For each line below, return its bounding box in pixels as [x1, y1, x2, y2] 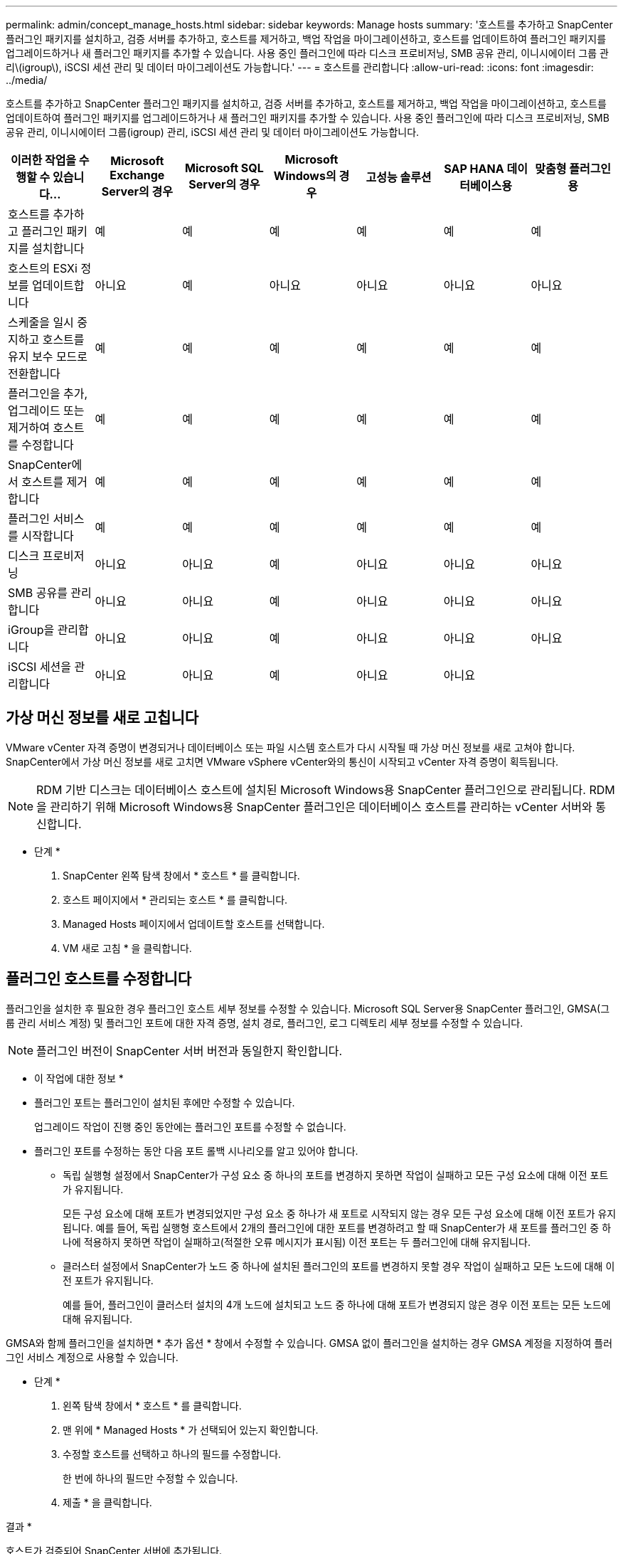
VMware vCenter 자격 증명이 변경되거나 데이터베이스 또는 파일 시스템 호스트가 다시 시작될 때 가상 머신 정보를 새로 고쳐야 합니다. [6, 741, 575, 754]
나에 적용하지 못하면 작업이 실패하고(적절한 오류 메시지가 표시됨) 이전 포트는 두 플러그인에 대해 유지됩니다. [63, 1235, 531, 1248]
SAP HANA [444, 162, 504, 176]
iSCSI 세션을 [8, 660, 72, 674]
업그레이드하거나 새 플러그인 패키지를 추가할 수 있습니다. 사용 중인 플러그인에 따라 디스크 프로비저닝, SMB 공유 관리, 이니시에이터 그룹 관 [6, 47, 609, 59]
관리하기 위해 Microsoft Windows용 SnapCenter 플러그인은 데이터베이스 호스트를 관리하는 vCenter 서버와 [50, 799, 592, 814]
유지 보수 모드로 [8, 349, 88, 364]
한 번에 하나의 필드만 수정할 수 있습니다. [63, 1471, 238, 1484]
